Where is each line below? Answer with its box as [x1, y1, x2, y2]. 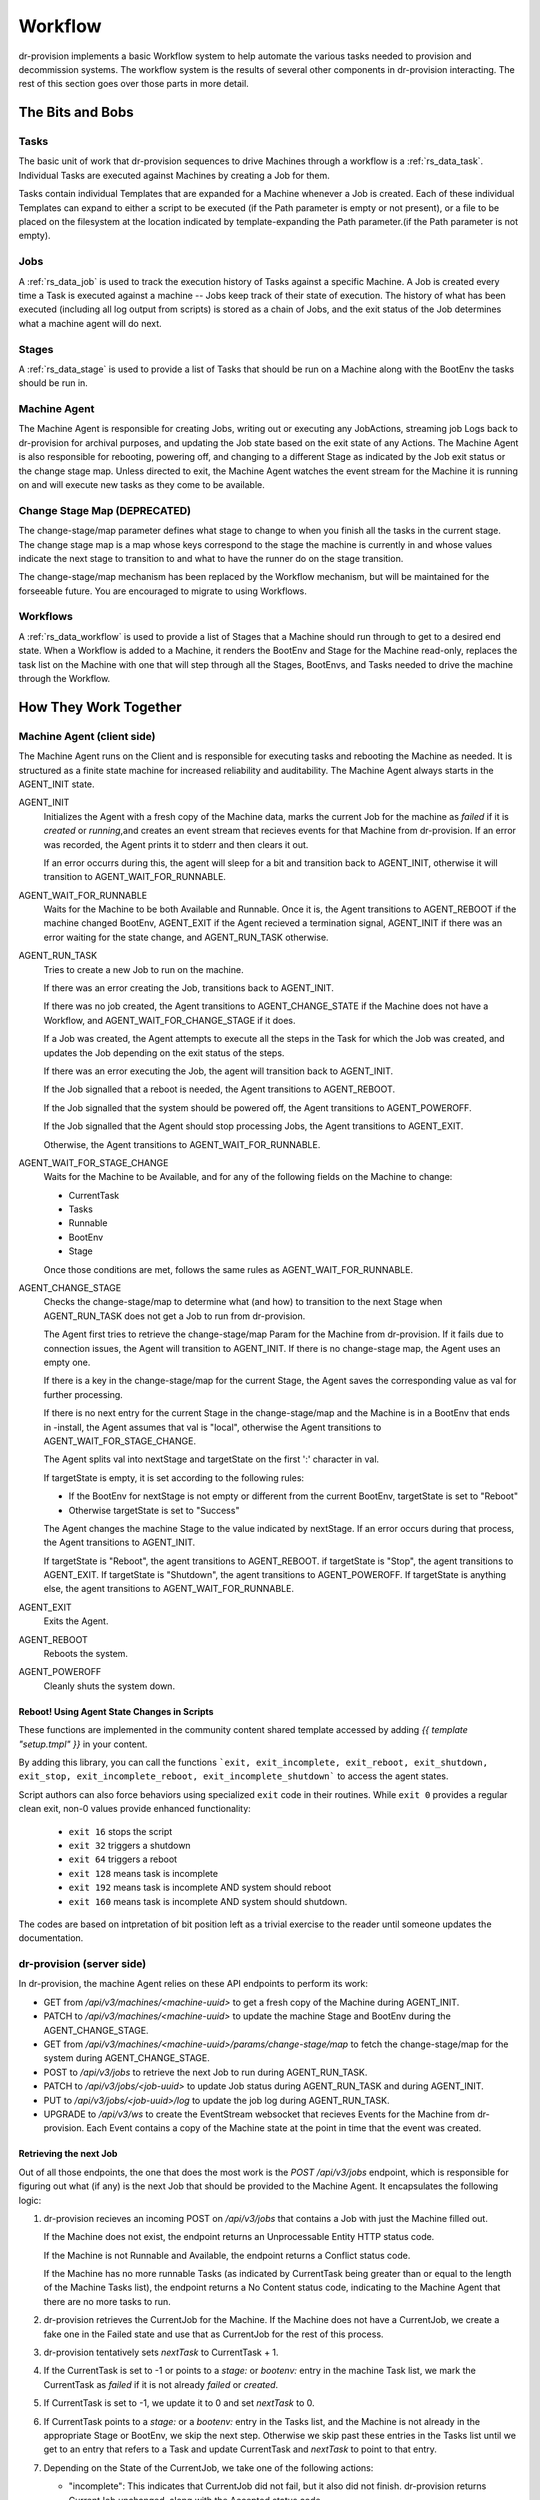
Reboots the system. [43, 1648, 129, 1660]
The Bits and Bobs [18, 104, 134, 121]
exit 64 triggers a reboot [68, 1853, 178, 1865]
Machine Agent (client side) [18, 729, 156, 743]
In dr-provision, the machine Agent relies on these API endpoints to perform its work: [18, 1978, 369, 1990]
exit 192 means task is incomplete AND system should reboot [68, 1881, 332, 1894]
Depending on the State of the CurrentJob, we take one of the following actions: [43, 2461, 374, 2474]
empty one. [43, 1356, 91, 1368]
